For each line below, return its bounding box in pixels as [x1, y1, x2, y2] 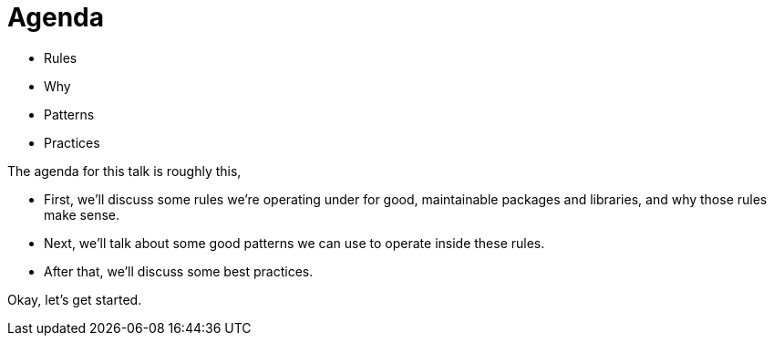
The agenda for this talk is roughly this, [7, 162, 242, 179]
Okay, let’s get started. [7, 291, 142, 307]
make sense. [44, 206, 120, 223]
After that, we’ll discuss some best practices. [44, 263, 314, 279]
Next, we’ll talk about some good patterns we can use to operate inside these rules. [44, 234, 545, 251]
